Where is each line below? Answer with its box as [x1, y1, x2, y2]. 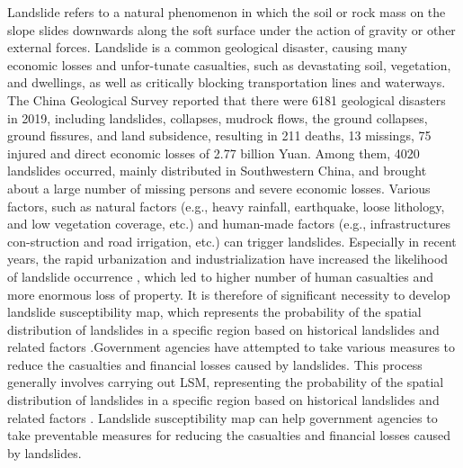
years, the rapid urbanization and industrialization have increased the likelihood [7, 249, 449, 268]
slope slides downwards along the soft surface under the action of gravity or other [7, 20, 456, 39]
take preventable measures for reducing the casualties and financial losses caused [7, 426, 451, 445]
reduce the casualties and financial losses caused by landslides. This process [7, 355, 423, 373]
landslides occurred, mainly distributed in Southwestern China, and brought [7, 161, 427, 180]
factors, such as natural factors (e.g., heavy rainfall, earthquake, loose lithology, [7, 196, 445, 215]
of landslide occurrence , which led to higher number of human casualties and [7, 266, 434, 285]
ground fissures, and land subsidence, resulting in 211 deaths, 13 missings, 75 [7, 126, 432, 145]
